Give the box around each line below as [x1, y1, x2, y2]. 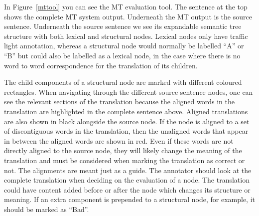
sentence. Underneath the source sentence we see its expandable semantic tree [4, 21, 242, 31]
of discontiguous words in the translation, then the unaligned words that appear [4, 126, 249, 136]
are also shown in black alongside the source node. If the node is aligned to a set [4, 116, 250, 126]
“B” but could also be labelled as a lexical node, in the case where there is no [4, 50, 241, 60]
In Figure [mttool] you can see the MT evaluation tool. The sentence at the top [4, 1, 248, 11]
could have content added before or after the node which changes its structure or [4, 184, 251, 195]
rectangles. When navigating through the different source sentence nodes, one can [4, 86, 253, 97]
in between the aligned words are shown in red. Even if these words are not [4, 135, 234, 146]
